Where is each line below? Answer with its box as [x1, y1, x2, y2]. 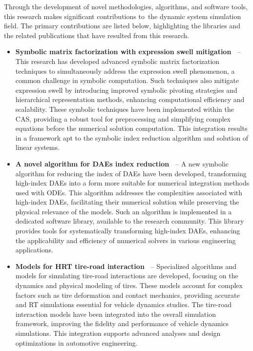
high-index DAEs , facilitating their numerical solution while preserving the [15, 197, 239, 207]
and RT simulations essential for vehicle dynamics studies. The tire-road [15, 299, 232, 310]
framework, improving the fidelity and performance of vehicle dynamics [15, 318, 229, 329]
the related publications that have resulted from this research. [4, 30, 189, 40]
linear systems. [15, 142, 60, 152]
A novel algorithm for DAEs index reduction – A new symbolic [15, 158, 229, 168]
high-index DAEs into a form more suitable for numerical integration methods [15, 178, 250, 188]
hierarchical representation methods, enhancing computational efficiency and [15, 94, 245, 104]
